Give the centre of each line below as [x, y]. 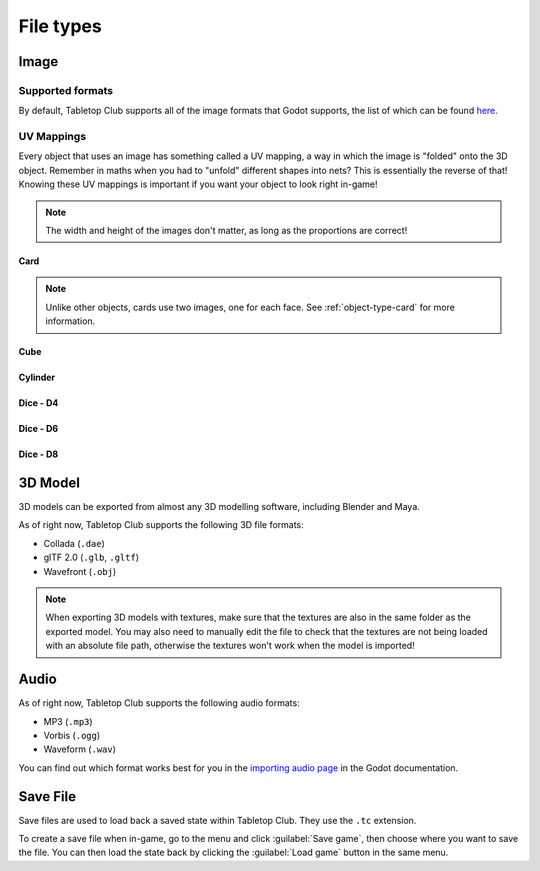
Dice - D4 [38, 403]
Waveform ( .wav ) [80, 749]
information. [70, 321]
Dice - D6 [38, 429]
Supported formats [66, 90]
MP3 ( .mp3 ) [68, 721]
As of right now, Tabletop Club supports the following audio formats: [159, 703]
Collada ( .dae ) [74, 543]
